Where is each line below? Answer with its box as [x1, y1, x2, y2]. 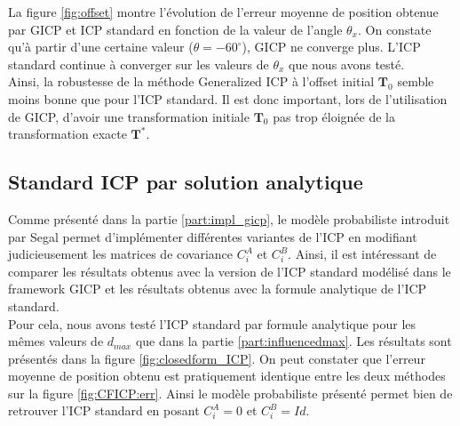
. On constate [358, 20, 432, 38]
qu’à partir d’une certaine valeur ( [8, 37, 194, 56]
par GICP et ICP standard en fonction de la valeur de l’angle [8, 20, 343, 38]
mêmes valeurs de [8, 332, 104, 350]
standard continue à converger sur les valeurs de [8, 54, 269, 73]
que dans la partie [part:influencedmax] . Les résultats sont [135, 332, 452, 350]
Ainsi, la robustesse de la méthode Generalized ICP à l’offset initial [8, 72, 375, 91]
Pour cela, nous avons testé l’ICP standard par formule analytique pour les [8, 314, 416, 333]
